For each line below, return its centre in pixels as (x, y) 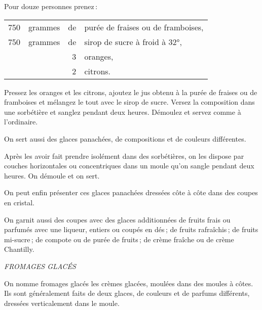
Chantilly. (19, 249)
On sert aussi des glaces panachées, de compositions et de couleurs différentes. (125, 138)
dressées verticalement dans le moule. (62, 303)
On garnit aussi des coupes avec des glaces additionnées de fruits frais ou (117, 219)
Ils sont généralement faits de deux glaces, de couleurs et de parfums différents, (127, 293)
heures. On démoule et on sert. (52, 175)
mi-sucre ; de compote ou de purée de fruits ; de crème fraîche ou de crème (119, 239)
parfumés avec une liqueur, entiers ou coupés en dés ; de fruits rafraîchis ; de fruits (131, 229)
